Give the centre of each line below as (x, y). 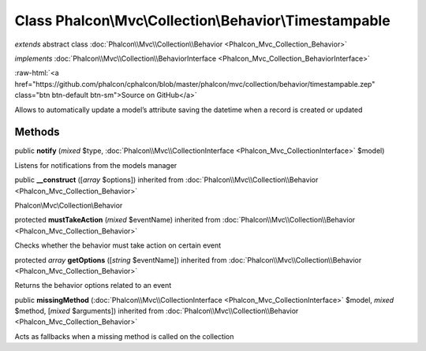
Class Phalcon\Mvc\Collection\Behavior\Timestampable (202, 21)
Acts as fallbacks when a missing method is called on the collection (124, 336)
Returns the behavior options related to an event (93, 286)
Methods (37, 132)
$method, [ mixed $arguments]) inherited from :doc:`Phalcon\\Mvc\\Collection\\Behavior (157, 311)
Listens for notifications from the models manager (96, 165)
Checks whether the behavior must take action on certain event (118, 245)
